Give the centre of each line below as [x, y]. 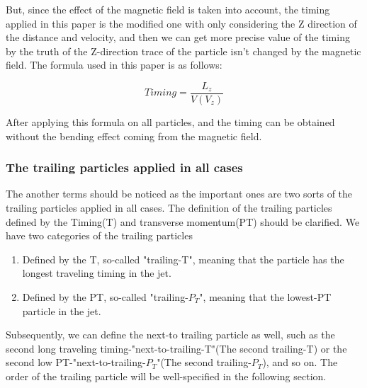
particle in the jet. [62, 310]
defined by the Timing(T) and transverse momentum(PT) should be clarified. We [183, 221]
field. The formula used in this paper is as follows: [114, 65]
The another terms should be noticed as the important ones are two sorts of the [179, 194]
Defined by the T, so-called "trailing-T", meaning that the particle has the [183, 259]
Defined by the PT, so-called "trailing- [105, 297]
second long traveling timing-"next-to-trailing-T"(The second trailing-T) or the [176, 348]
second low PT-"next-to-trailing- [76, 362]
